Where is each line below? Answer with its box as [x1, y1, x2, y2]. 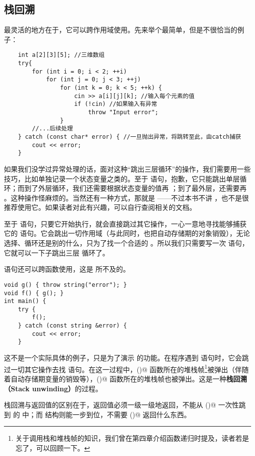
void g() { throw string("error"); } [4, 281, 127, 288]
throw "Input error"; [88, 108, 158, 116]
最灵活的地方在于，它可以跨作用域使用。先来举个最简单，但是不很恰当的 [4, 25, 237, 35]
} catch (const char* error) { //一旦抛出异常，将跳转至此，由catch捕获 [18, 133, 241, 140]
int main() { [4, 298, 46, 305]
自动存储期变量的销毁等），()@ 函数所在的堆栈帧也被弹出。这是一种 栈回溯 [10, 373, 247, 383]
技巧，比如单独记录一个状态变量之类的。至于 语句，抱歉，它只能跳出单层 [4, 173, 240, 183]
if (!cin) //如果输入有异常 [74, 101, 157, 108]
